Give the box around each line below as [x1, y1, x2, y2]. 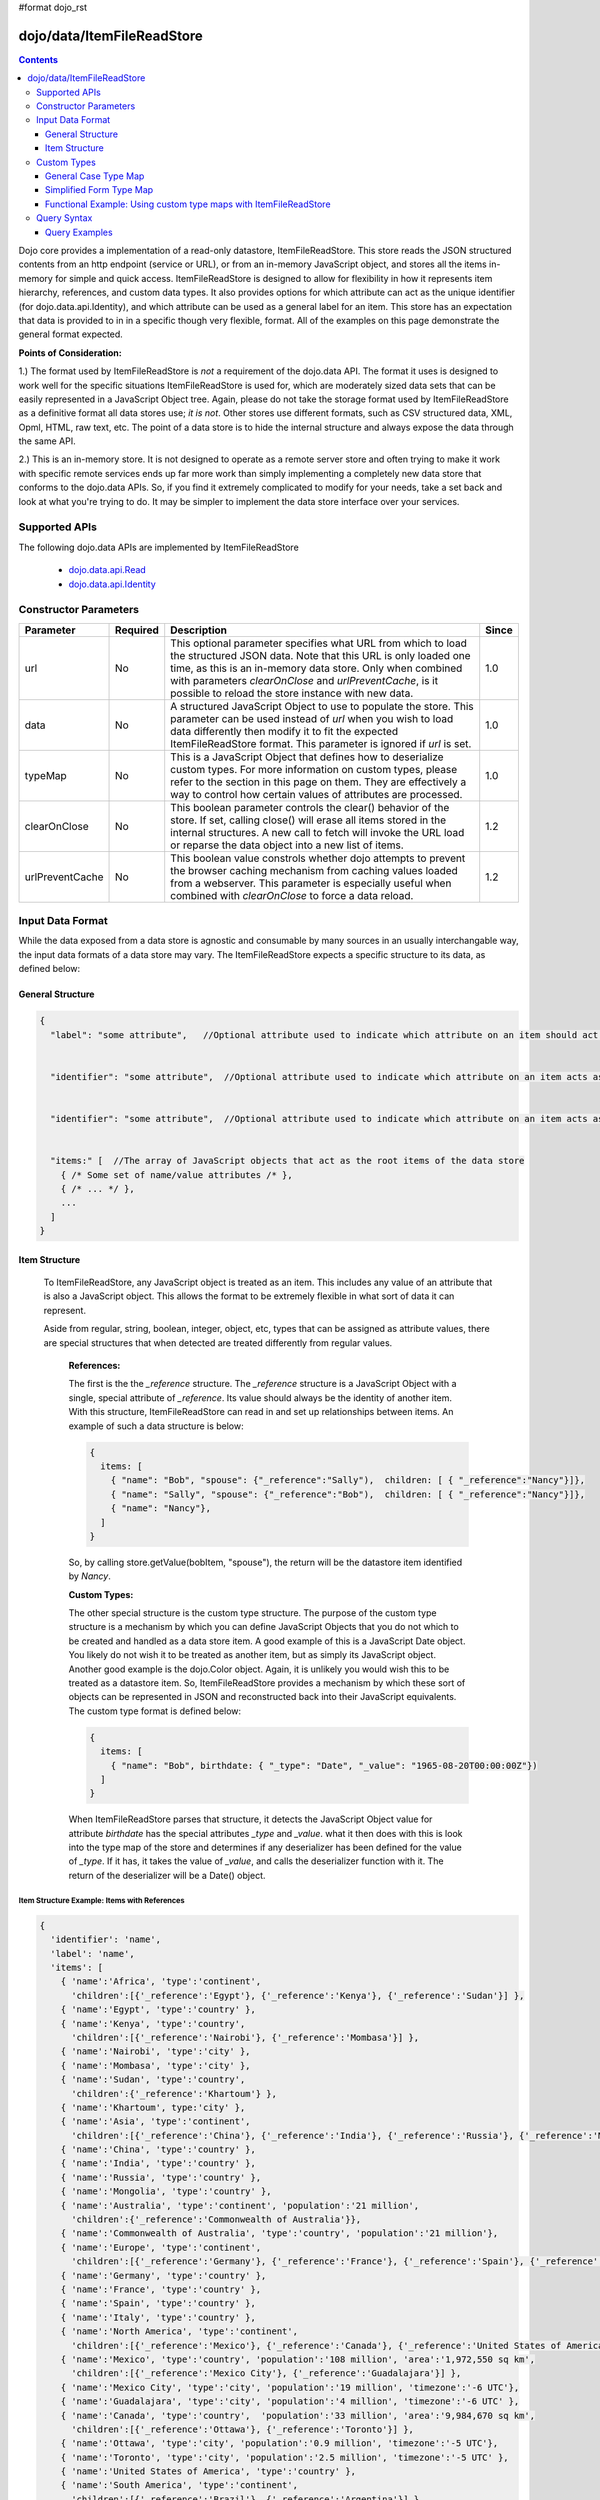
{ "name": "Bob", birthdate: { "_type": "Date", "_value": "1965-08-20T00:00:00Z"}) [110, 1760, 539, 1771]
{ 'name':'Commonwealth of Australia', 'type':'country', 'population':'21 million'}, [60, 2228, 499, 2239]
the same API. [18, 435, 76, 447]
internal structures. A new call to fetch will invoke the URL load [170, 825, 465, 839]
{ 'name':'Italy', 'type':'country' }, [60, 2311, 257, 2323]
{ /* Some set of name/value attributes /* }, [60, 1169, 294, 1180]
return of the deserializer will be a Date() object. [68, 1869, 266, 1881]
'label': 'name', [50, 1948, 135, 1959]
